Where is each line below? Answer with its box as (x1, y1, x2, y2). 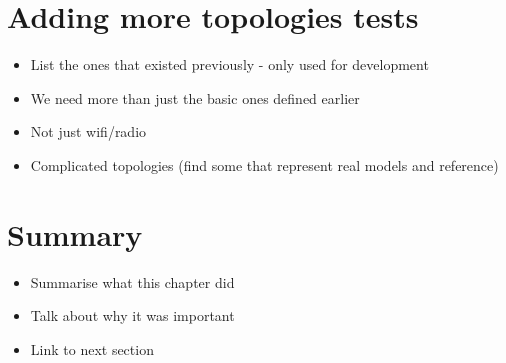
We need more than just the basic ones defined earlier (30, 87, 360, 108)
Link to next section (30, 338, 154, 359)
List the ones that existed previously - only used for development (30, 54, 429, 75)
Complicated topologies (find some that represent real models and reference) (30, 154, 499, 175)
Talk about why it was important (30, 305, 235, 326)
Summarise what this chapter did (30, 271, 235, 292)
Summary (7, 213, 143, 254)
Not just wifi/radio (30, 121, 147, 142)
